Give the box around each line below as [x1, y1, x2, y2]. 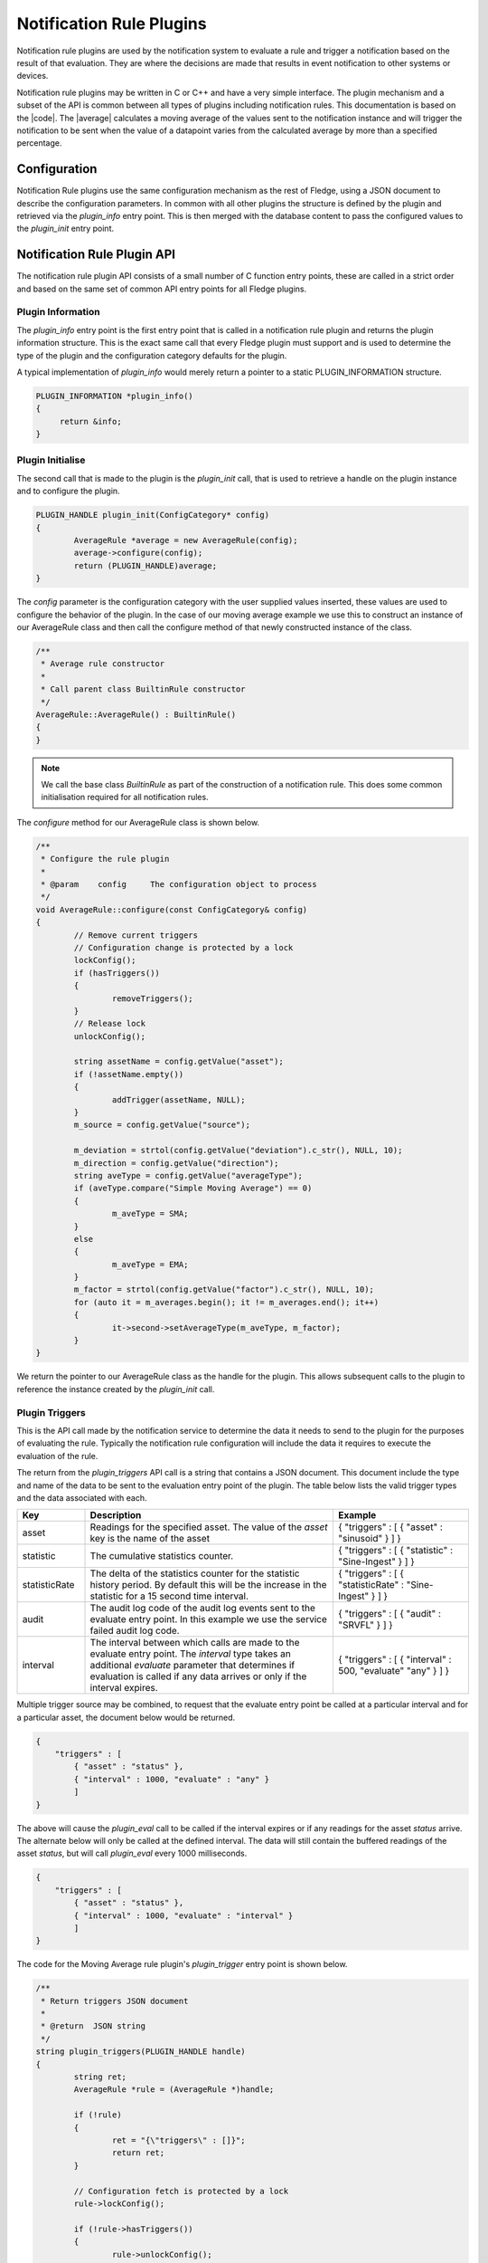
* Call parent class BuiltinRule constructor [41, 684, 246, 694]
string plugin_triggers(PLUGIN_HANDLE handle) [35, 2047, 246, 2057]
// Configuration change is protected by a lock [73, 942, 294, 952]
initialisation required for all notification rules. [41, 792, 209, 803]
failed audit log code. [89, 1625, 180, 1638]
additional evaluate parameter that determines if [89, 1659, 296, 1672]
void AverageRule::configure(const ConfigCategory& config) [35, 904, 308, 914]
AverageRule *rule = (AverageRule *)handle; [73, 2085, 275, 2095]
